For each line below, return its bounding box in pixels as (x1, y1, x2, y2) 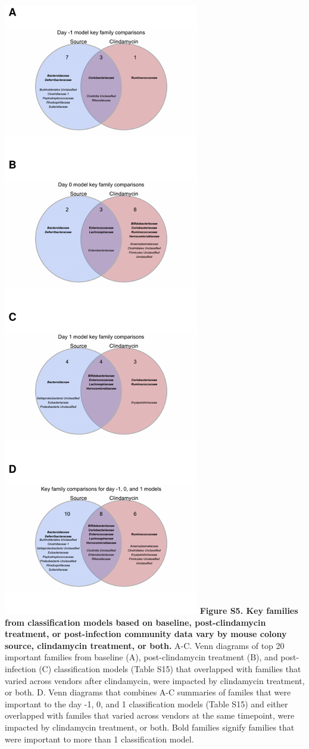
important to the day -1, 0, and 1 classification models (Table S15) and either (5, 697, 288, 710)
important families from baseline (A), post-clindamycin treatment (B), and (5, 651, 278, 663)
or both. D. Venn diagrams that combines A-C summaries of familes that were (5, 686, 291, 698)
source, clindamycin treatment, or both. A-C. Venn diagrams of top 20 (5, 639, 285, 651)
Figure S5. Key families (199, 604, 298, 616)
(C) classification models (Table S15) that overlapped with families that (39, 662, 301, 675)
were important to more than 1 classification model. (5, 732, 194, 745)
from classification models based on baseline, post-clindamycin (5, 616, 266, 628)
